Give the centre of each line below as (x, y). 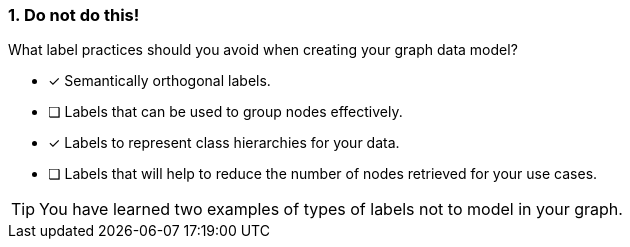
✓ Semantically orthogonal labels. (159, 81)
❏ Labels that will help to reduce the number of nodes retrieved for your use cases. (323, 174)
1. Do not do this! (74, 15)
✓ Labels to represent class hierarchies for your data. (224, 143)
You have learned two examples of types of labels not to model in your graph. (331, 209)
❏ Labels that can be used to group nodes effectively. (225, 112)
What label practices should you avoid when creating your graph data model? (263, 50)
